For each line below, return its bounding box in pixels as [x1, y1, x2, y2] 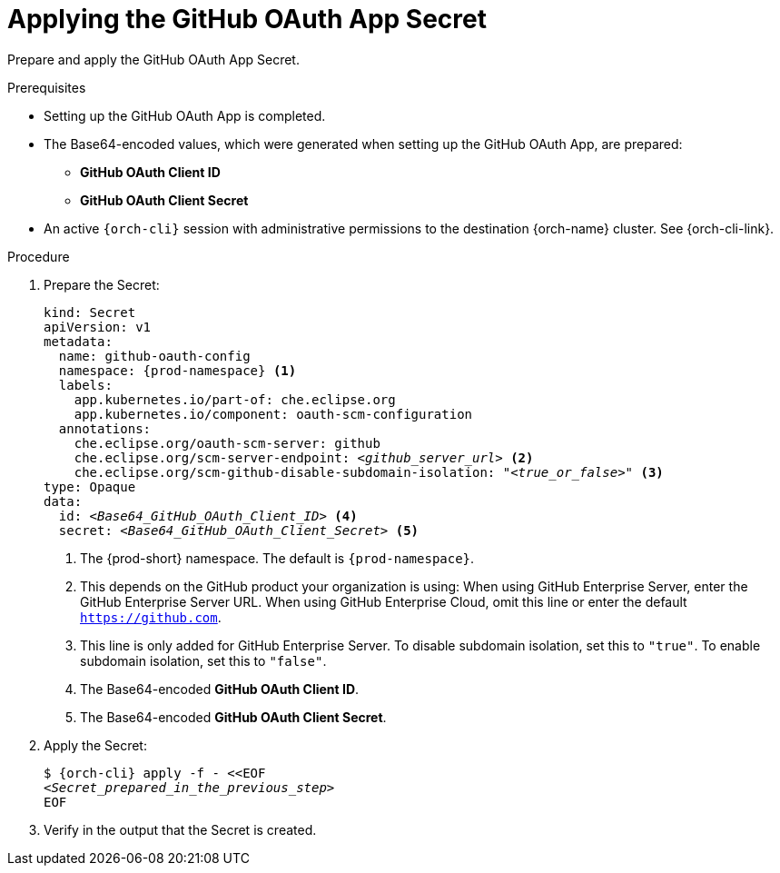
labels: [58, 377, 113, 392]
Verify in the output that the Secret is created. [44, 821, 317, 838]
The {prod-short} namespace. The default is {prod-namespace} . [80, 550, 475, 566]
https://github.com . [80, 609, 222, 625]
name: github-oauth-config [58, 348, 251, 363]
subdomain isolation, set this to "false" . [80, 652, 327, 669]
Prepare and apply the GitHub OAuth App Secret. [7, 51, 300, 67]
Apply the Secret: [44, 737, 147, 753]
